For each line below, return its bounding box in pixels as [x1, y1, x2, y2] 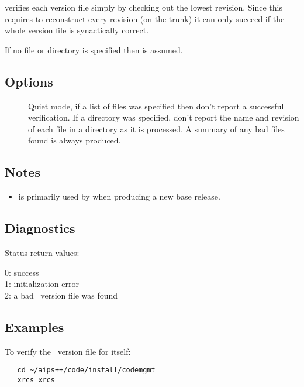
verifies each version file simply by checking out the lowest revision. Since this [5, 1, 282, 13]
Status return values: [5, 246, 80, 258]
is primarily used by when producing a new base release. [18, 190, 220, 203]
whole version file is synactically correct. [5, 24, 149, 36]
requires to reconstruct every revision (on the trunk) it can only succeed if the [5, 12, 285, 25]
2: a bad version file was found [5, 289, 118, 301]
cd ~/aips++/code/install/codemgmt [17, 366, 156, 375]
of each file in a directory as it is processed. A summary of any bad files [28, 122, 285, 135]
